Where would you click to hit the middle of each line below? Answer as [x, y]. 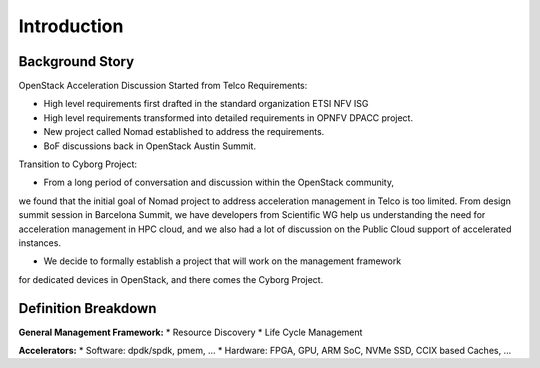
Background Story [76, 61]
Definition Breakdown [87, 308]
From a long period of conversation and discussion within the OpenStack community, [219, 182]
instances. [40, 242]
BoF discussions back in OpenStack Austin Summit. [150, 146]
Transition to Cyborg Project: [78, 164]
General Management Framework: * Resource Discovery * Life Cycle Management [190, 332]
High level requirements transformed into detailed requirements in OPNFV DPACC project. [228, 117]
